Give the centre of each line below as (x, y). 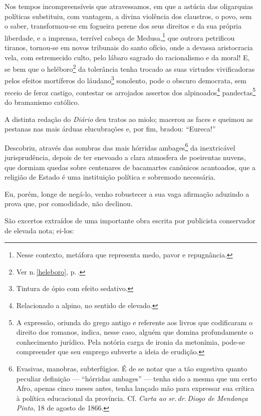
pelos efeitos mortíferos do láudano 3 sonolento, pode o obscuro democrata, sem (125, 80)
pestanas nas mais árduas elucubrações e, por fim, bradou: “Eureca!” (110, 129)
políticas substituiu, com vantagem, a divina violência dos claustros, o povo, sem (128, 16)
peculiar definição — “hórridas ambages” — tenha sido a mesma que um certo (137, 378)
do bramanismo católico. (42, 102)
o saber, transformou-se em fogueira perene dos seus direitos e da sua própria (123, 26)
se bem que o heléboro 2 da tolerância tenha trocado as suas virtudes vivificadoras (130, 68)
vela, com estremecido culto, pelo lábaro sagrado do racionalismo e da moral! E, (127, 57)
